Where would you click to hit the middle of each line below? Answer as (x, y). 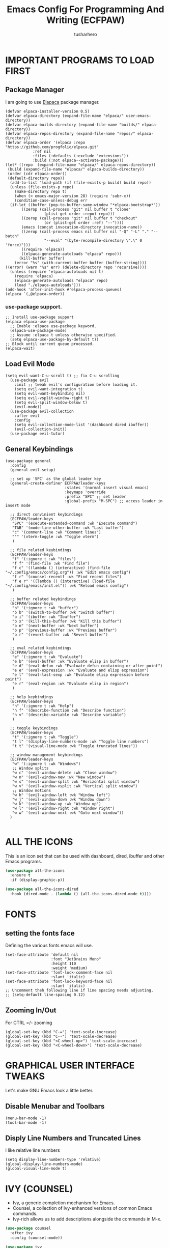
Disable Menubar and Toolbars (55, 1106)
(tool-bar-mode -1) (26, 1123)
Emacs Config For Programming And (86, 9)
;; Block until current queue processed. (50, 344)
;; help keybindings (32, 697)
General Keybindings (39, 449)
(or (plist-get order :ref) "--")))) (84, 222)
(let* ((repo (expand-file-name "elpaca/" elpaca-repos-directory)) (81, 165)
